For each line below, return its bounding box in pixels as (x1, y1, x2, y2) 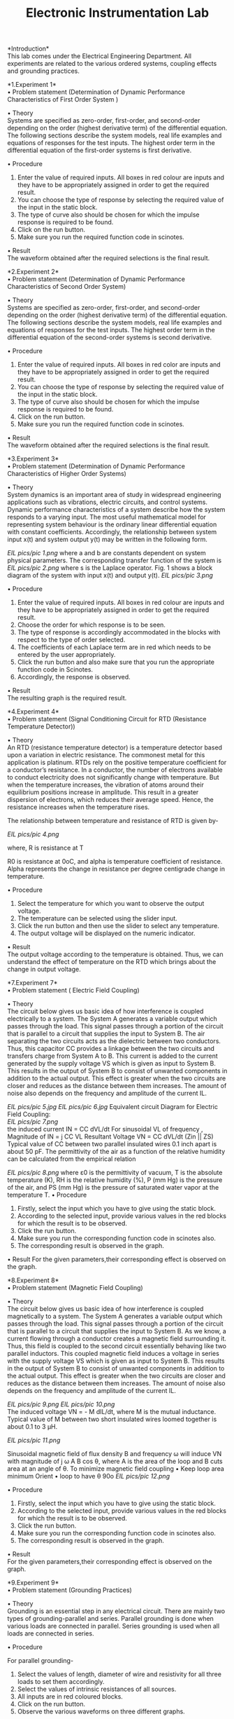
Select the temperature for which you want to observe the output (17, 899, 205, 908)
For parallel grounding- (7, 1657, 74, 1665)
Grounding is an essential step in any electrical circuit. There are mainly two (7, 1607, 226, 1615)
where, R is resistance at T (7, 843, 84, 852)
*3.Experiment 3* (7, 454, 59, 463)
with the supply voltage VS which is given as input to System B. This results (7, 1357, 225, 1365)
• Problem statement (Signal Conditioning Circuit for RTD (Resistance (7, 715, 207, 723)
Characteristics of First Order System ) (7, 95, 119, 104)
